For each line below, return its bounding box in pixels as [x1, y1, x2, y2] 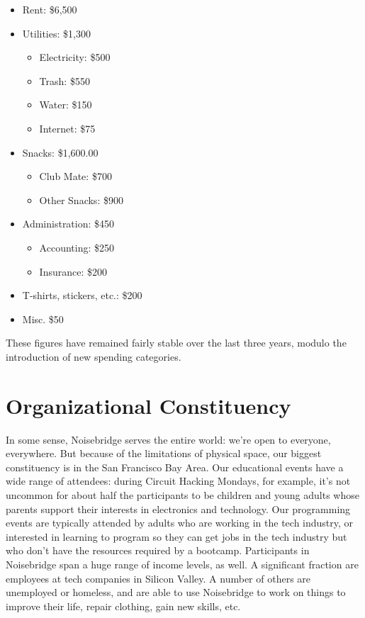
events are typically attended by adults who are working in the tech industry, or [6, 515, 354, 530]
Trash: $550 [39, 73, 90, 88]
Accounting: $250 [39, 240, 114, 254]
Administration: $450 [22, 216, 115, 231]
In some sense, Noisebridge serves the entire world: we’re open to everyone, [6, 432, 331, 446]
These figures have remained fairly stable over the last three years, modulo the [6, 335, 347, 350]
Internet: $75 [39, 120, 96, 135]
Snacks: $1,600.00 [22, 145, 99, 159]
